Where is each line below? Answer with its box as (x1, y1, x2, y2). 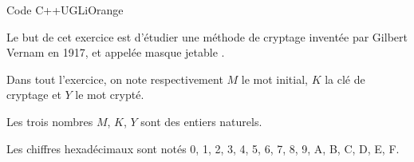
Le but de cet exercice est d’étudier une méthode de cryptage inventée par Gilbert (6, 28, 408, 45)
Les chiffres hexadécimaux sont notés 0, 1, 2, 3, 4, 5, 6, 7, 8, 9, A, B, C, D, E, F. (6, 140, 400, 156)
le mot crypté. (75, 86, 144, 103)
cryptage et (6, 86, 61, 103)
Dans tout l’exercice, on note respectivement (6, 70, 223, 87)
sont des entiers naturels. (140, 113, 262, 129)
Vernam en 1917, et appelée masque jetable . (6, 44, 225, 61)
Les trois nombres (6, 113, 93, 129)
